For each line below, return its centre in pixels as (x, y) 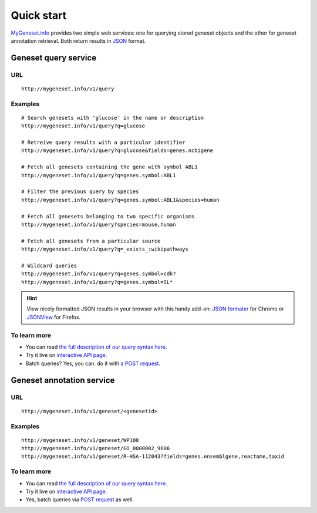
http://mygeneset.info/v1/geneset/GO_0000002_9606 (96, 448)
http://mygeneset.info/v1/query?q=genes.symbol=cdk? (99, 274)
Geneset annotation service (63, 380)
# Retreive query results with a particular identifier (103, 143)
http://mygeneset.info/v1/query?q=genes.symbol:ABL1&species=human (120, 200)
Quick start (39, 15)
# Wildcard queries (49, 265)
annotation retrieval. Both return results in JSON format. (78, 41)
